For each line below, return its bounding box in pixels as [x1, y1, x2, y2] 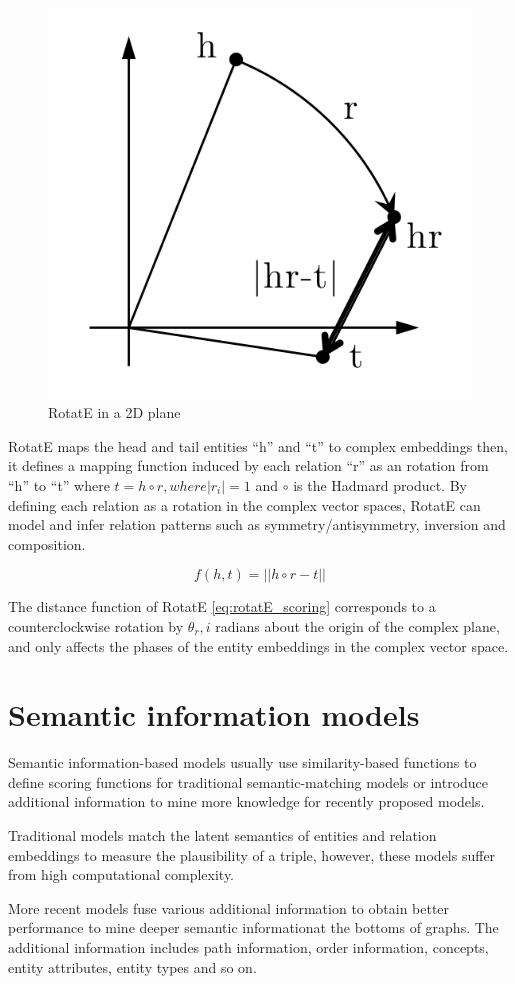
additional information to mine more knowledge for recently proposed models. [8, 791, 485, 812]
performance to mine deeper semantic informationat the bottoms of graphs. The [8, 917, 499, 938]
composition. [8, 533, 86, 554]
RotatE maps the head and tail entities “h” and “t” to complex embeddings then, [8, 435, 508, 456]
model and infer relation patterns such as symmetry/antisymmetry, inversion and [8, 514, 506, 535]
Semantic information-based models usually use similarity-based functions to [8, 752, 477, 773]
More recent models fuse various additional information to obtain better [8, 897, 450, 918]
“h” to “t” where [8, 474, 110, 495]
